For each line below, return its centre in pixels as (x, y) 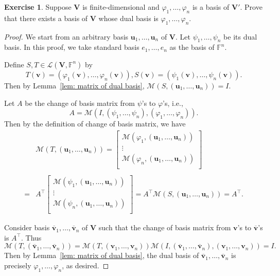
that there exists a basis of (46, 18)
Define (14, 64)
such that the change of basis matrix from (165, 227)
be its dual (240, 36)
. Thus (31, 237)
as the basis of (192, 47)
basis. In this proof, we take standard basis (72, 47)
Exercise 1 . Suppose (38, 7)
